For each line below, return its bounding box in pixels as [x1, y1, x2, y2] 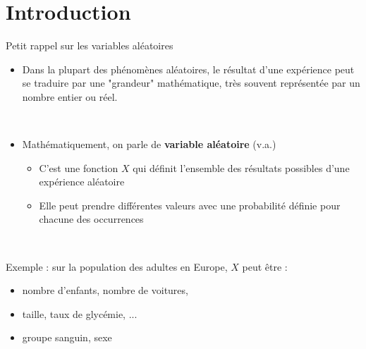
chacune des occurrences [39, 212, 144, 226]
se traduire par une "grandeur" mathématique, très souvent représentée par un [22, 75, 360, 90]
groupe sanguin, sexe [22, 330, 112, 345]
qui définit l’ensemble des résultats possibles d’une [133, 160, 350, 175]
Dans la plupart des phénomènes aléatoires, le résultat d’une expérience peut [22, 61, 355, 76]
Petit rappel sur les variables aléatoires [6, 38, 173, 53]
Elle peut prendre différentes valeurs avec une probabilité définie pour [39, 197, 341, 212]
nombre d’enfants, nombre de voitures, [22, 283, 188, 298]
